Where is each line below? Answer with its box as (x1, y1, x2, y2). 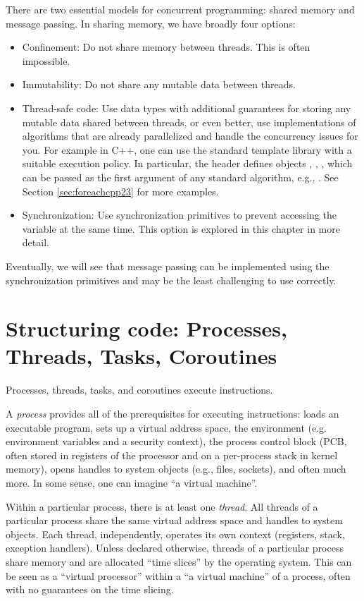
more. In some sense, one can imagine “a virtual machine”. (6, 475, 258, 490)
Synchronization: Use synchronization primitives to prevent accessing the (22, 207, 337, 222)
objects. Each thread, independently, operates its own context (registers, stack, (6, 526, 345, 541)
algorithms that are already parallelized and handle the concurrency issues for (22, 128, 358, 143)
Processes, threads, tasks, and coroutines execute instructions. (6, 382, 273, 397)
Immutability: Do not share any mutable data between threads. (22, 77, 296, 92)
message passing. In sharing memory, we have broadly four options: (6, 16, 296, 30)
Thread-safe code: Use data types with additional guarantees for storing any (22, 100, 351, 115)
